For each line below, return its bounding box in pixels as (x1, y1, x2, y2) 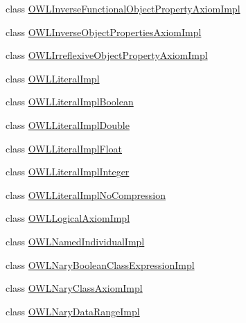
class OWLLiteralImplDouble (6, 117, 130, 132)
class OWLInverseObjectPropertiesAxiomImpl (6, 24, 202, 39)
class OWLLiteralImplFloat (6, 141, 123, 155)
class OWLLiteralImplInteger (6, 164, 130, 179)
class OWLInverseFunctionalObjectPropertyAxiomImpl (6, 1, 240, 15)
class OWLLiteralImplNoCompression (6, 187, 166, 202)
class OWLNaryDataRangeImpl (6, 304, 140, 318)
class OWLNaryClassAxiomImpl (6, 281, 143, 295)
